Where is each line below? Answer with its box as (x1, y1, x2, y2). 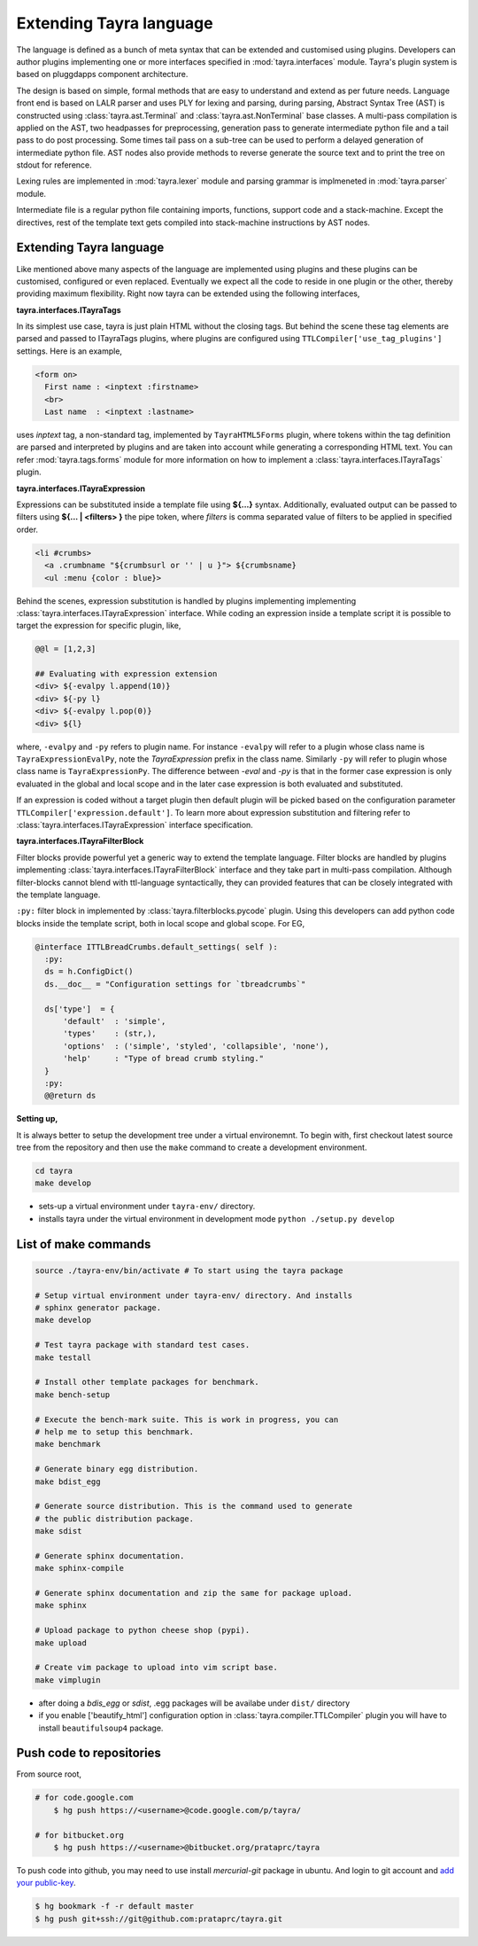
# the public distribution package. (35, 1513, 195, 1524)
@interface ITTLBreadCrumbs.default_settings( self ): (35, 942, 278, 952)
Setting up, (16, 1114, 58, 1124)
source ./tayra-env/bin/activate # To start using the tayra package (35, 1265, 343, 1276)
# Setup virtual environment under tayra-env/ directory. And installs (35, 1290, 353, 1301)
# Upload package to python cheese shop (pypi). (35, 1625, 251, 1636)
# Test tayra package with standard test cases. (35, 1340, 251, 1350)
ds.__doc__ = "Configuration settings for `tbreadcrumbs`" (44, 979, 306, 989)
